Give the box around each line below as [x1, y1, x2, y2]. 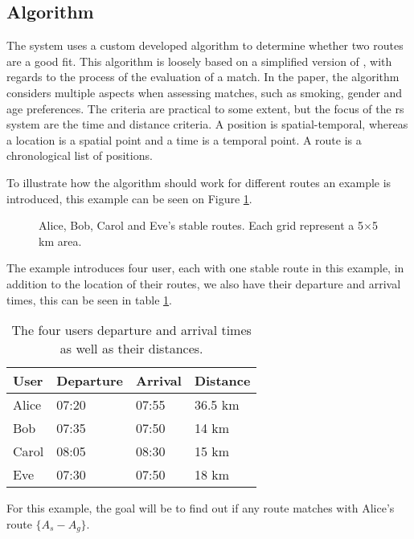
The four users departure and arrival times [11, 321, 252, 340]
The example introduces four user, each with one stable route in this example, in [6, 259, 404, 276]
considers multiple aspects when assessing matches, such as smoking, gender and [6, 84, 403, 100]
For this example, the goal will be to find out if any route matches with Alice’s [6, 500, 395, 517]
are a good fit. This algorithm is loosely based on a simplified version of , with [6, 52, 392, 69]
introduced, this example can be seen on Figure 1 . [6, 190, 252, 206]
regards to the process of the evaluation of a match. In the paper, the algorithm [6, 68, 400, 85]
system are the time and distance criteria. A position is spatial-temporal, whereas [6, 116, 408, 133]
